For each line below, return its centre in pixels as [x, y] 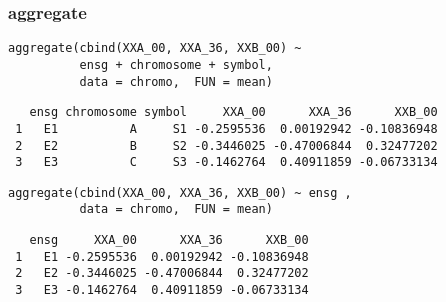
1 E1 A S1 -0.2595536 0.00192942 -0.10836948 [226, 128]
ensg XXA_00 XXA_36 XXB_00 [169, 240]
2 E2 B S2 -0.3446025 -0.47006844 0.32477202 [226, 145]
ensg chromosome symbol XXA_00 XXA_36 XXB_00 [233, 112]
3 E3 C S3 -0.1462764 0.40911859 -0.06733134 [226, 162]
